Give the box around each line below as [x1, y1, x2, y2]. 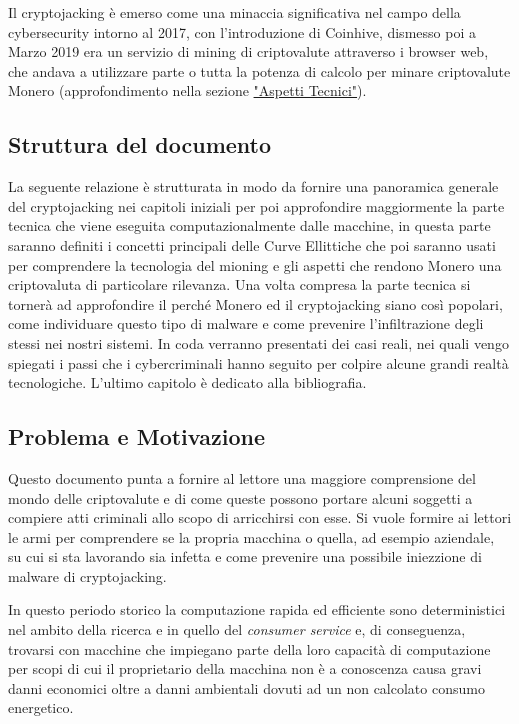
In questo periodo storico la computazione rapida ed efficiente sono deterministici [8, 599, 506, 620]
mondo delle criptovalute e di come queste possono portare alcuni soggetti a [8, 487, 473, 508]
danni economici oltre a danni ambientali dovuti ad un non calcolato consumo [8, 677, 485, 698]
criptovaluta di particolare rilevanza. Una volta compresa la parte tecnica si [8, 274, 471, 295]
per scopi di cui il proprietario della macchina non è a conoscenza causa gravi [8, 658, 482, 679]
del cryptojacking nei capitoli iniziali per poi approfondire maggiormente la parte [8, 195, 505, 216]
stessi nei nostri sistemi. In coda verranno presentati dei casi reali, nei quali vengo [8, 332, 509, 353]
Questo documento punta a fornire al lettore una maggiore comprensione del [8, 467, 476, 488]
